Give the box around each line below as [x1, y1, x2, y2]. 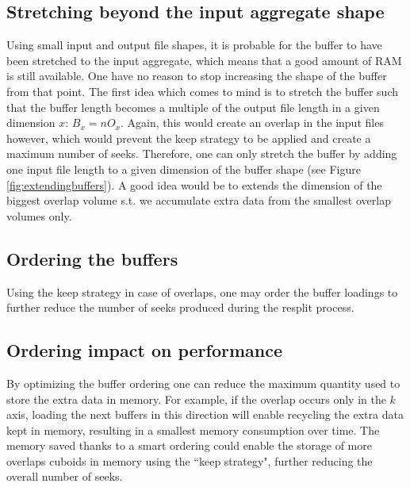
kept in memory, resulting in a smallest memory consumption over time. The [6, 421, 380, 438]
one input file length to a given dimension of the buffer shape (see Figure [6, 160, 361, 177]
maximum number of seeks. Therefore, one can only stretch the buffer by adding [6, 145, 397, 162]
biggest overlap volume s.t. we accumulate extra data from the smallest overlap [6, 192, 391, 209]
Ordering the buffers [6, 246, 178, 270]
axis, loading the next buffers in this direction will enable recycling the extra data [6, 406, 404, 423]
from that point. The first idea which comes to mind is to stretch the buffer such [6, 82, 399, 99]
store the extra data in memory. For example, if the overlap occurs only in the [6, 390, 386, 407]
